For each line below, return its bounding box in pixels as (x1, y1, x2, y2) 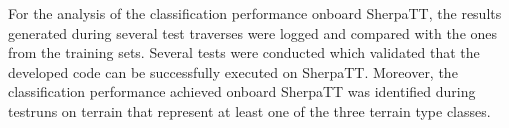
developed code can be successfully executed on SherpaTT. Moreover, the (8, 61, 458, 82)
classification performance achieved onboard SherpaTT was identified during (8, 81, 476, 102)
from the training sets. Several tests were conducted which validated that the (8, 42, 480, 63)
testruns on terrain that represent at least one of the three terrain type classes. (8, 100, 491, 121)
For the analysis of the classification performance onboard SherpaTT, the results (8, 3, 502, 23)
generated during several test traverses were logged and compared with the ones (8, 22, 498, 43)
